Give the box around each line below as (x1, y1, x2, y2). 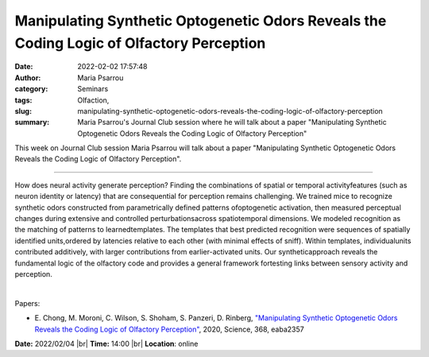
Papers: (14, 298, 41, 308)
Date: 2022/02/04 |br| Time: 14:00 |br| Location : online (14, 339, 199, 348)
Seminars (77, 84, 109, 94)
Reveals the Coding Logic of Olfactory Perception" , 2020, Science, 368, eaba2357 (34, 324, 305, 334)
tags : (14, 95, 33, 105)
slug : (14, 106, 32, 115)
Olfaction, (77, 95, 110, 105)
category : (14, 84, 48, 94)
